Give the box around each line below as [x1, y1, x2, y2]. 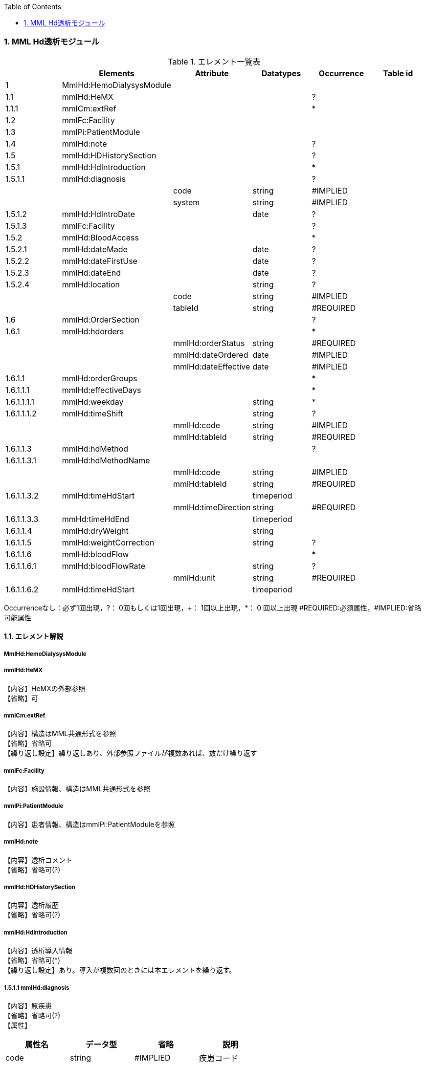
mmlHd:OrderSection [62, 314, 140, 325]
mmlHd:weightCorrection [62, 537, 155, 547]
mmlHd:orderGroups [62, 373, 137, 383]
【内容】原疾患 [4, 1001, 52, 1010]
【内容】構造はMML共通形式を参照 [4, 729, 116, 738]
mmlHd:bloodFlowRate [62, 561, 145, 571]
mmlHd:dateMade [62, 244, 128, 254]
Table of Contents [4, 2, 62, 11]
